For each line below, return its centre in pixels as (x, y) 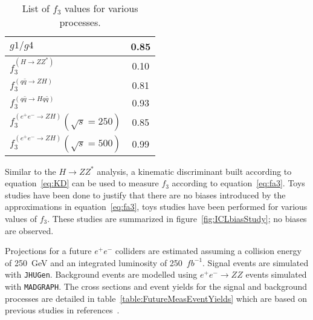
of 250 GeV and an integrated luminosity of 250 (94, 262)
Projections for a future (48, 251)
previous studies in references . (62, 310)
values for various (101, 8)
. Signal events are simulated (256, 262)
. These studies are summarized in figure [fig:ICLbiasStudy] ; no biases (177, 218)
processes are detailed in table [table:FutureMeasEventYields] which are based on (156, 298)
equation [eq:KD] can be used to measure (82, 183)
